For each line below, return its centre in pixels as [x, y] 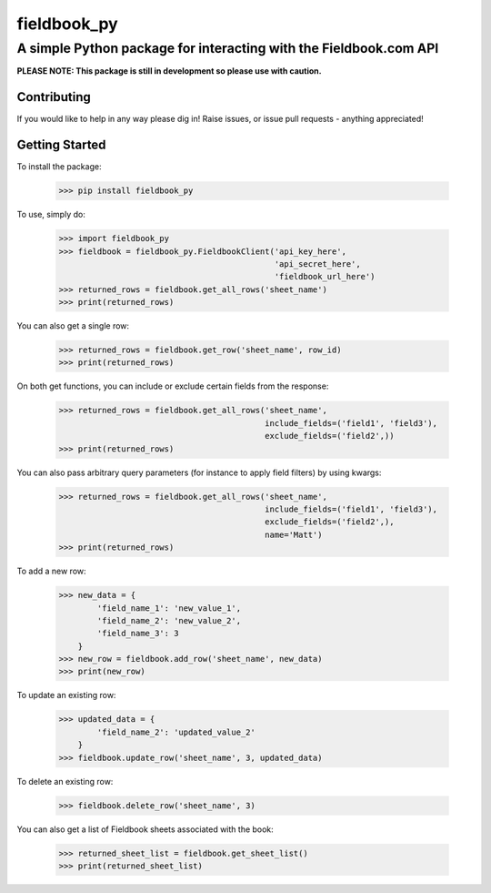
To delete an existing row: [65, 781]
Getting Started [61, 145]
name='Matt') [294, 534]
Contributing [54, 97]
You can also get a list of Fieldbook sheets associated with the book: [145, 829]
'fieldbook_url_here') [325, 277]
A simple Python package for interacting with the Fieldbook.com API [228, 48]
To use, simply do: [51, 215]
